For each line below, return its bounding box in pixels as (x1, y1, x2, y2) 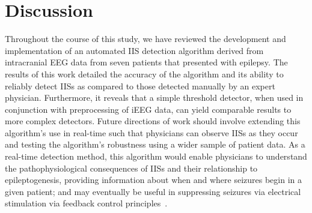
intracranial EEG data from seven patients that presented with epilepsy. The (5, 56, 288, 68)
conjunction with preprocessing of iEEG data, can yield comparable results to (5, 103, 292, 115)
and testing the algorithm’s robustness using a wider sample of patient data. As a (5, 138, 305, 151)
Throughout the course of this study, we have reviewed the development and (5, 32, 286, 45)
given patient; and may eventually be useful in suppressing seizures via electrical (5, 185, 301, 197)
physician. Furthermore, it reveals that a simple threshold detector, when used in (5, 91, 304, 104)
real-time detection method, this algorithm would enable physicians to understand (5, 150, 307, 163)
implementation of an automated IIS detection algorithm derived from (5, 44, 264, 56)
